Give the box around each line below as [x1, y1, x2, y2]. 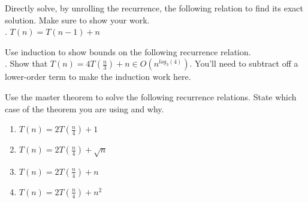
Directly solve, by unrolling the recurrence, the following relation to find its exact [5, 2, 303, 14]
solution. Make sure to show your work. [5, 13, 150, 26]
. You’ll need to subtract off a [189, 57, 298, 70]
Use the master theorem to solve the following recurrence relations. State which [5, 90, 297, 103]
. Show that [5, 57, 48, 70]
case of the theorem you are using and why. [5, 102, 164, 115]
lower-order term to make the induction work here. [5, 70, 191, 83]
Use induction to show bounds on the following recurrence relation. [5, 45, 251, 58]
